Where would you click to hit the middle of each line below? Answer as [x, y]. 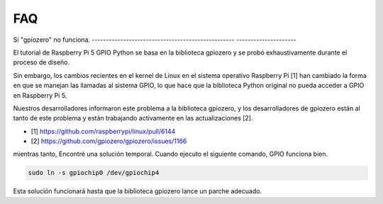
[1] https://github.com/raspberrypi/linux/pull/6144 [103, 131]
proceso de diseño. [41, 62]
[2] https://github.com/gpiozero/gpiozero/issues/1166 [109, 141]
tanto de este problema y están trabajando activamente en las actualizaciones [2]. [133, 118]
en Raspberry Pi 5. [40, 95]
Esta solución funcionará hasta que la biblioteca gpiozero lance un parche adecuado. [138, 191]
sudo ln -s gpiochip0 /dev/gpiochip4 [94, 173]
